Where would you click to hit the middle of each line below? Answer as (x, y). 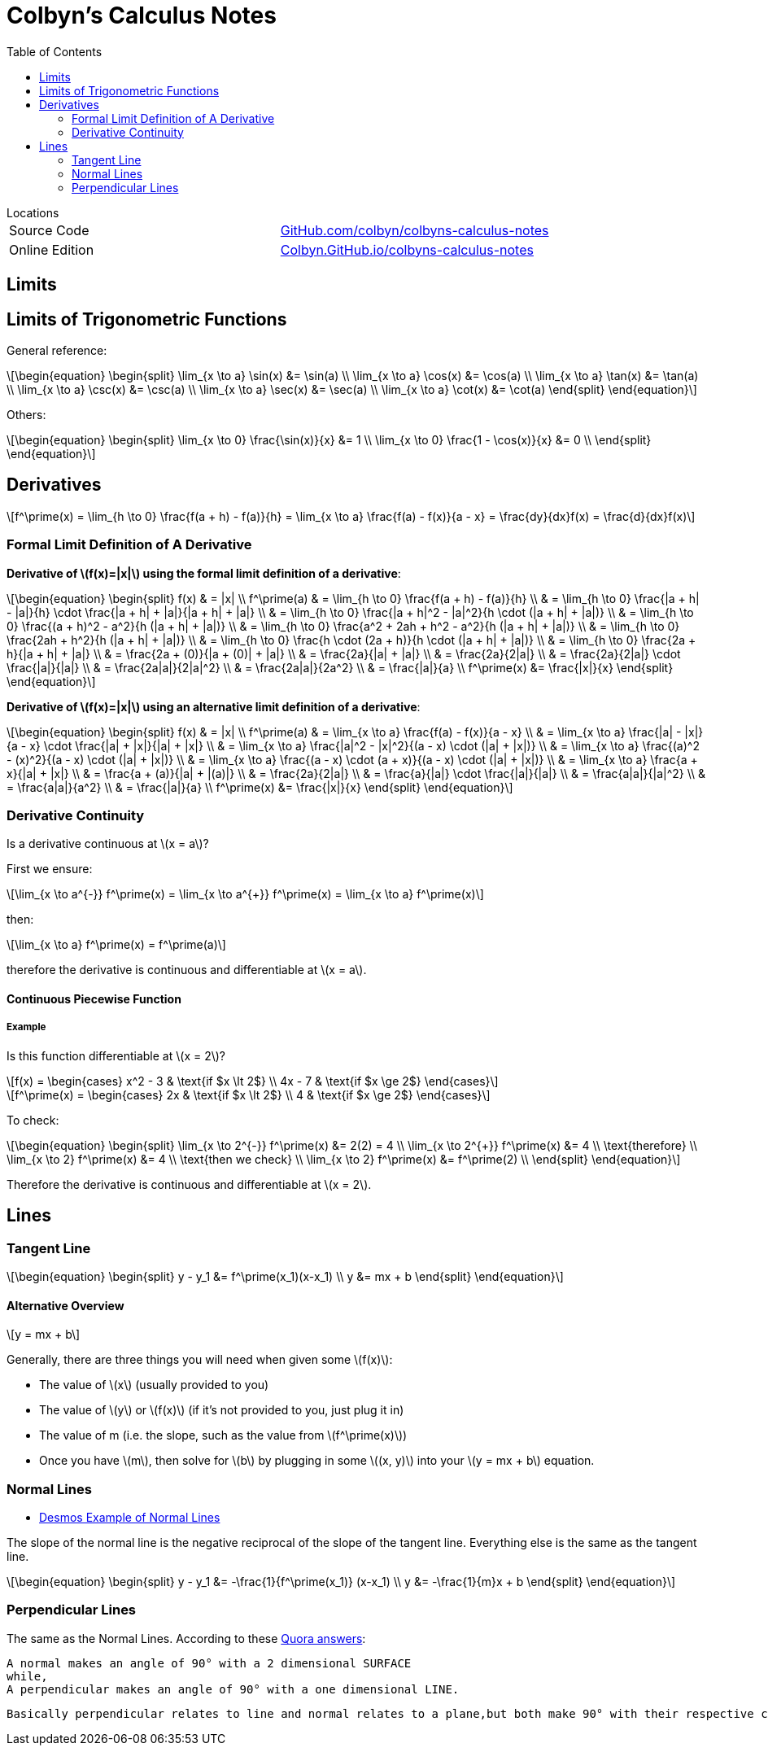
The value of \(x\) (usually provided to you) (154, 1385)
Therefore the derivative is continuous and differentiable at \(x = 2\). (189, 1184)
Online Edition (52, 249)
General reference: (57, 351)
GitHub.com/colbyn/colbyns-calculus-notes (415, 230)
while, (27, 1676)
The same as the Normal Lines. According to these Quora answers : (186, 1638)
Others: (26, 415)
